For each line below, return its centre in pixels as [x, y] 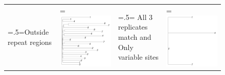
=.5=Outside [28, 32]
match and [134, 37]
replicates [133, 27]
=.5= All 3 [135, 17]
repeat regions [30, 42]
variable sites [138, 57]
